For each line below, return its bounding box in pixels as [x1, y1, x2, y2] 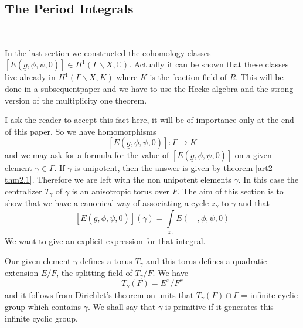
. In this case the [238, 173, 299, 185]
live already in [5, 71, 56, 83]
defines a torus [80, 254, 132, 266]
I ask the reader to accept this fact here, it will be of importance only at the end [5, 114, 294, 126]
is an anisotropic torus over [72, 184, 170, 197]
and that [238, 197, 270, 209]
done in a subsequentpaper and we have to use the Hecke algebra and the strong [5, 82, 294, 94]
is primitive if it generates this [165, 300, 274, 313]
